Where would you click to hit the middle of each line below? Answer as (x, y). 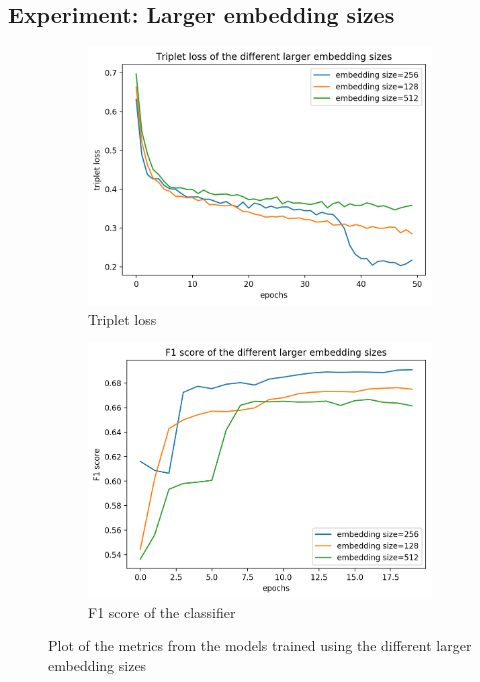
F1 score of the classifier (162, 611)
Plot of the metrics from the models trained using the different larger (260, 645)
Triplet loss (122, 318)
